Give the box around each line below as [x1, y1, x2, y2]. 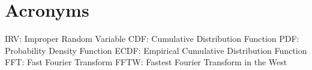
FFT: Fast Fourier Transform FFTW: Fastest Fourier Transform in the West [5, 56, 287, 68]
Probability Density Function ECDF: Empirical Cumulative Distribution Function [5, 44, 307, 56]
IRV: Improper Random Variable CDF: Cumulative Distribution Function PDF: [5, 32, 299, 45]
